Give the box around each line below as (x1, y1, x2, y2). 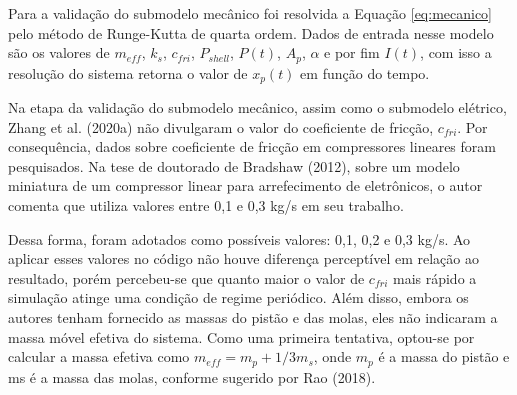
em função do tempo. (300, 62, 430, 83)
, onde (313, 346, 352, 367)
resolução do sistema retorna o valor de (8, 62, 248, 83)
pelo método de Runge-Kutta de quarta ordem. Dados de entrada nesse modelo (8, 22, 494, 43)
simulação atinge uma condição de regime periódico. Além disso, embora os (8, 287, 469, 308)
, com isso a (420, 42, 492, 63)
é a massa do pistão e (378, 346, 510, 367)
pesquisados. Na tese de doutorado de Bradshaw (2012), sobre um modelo (8, 155, 460, 176)
